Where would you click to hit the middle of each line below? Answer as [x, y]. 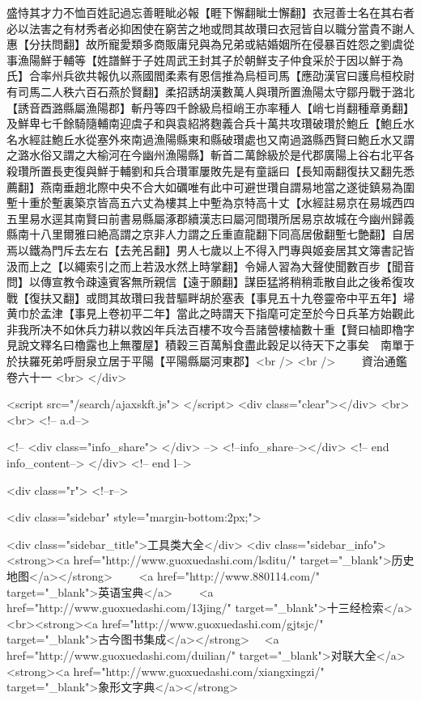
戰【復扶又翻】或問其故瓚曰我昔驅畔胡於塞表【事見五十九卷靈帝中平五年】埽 [210, 297]
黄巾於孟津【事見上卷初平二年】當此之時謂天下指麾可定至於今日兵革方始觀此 [210, 313]
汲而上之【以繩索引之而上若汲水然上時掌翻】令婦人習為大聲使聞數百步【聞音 [210, 266]
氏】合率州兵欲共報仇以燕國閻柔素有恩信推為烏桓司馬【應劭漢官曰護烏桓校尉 [210, 76]
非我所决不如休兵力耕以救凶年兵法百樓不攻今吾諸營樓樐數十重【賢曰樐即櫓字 [210, 329]
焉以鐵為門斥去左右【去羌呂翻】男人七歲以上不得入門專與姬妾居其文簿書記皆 [210, 249]
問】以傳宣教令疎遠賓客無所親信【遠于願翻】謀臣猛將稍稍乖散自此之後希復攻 [210, 282]
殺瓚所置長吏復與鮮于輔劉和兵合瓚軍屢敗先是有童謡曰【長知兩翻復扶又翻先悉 [210, 170]
